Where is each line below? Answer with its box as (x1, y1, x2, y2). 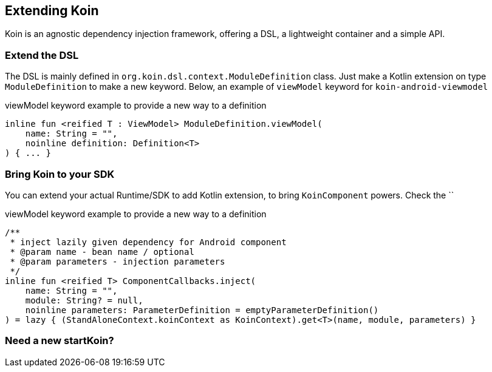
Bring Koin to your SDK (5, 167, 115, 180)
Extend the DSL (5, 49, 79, 61)
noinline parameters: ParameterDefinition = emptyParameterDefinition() (25, 305, 379, 315)
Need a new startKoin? (5, 334, 114, 347)
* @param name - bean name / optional (10, 246, 194, 257)
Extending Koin (5, 3, 99, 18)
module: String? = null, (25, 295, 143, 305)
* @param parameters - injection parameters (10, 256, 225, 266)
